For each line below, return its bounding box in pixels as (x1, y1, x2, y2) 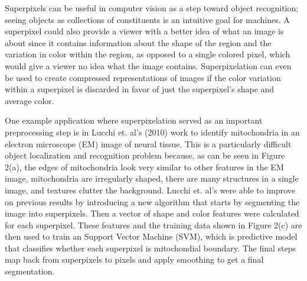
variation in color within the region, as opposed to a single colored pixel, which (5, 48, 290, 60)
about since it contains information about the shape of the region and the (5, 36, 272, 49)
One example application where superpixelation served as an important (5, 114, 263, 127)
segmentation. (5, 265, 55, 277)
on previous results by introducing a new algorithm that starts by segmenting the (5, 195, 300, 208)
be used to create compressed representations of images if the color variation (5, 71, 281, 83)
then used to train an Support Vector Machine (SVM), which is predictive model (5, 230, 298, 243)
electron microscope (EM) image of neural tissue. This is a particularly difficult (5, 137, 292, 150)
